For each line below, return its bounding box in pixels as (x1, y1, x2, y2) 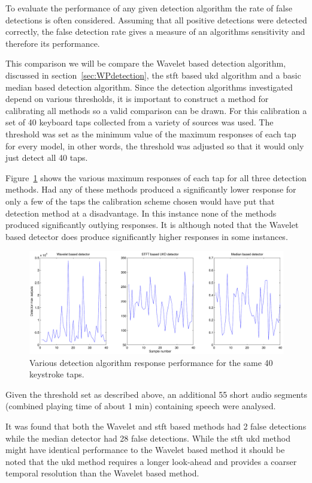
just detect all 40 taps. (5, 151, 88, 164)
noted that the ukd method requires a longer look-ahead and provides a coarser (5, 455, 297, 467)
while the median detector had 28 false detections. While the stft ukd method (5, 431, 290, 444)
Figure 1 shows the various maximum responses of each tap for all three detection (5, 171, 307, 184)
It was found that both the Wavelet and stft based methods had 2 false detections (5, 420, 307, 433)
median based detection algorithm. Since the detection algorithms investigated (5, 80, 293, 93)
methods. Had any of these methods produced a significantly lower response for (5, 183, 296, 196)
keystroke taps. (29, 368, 84, 380)
